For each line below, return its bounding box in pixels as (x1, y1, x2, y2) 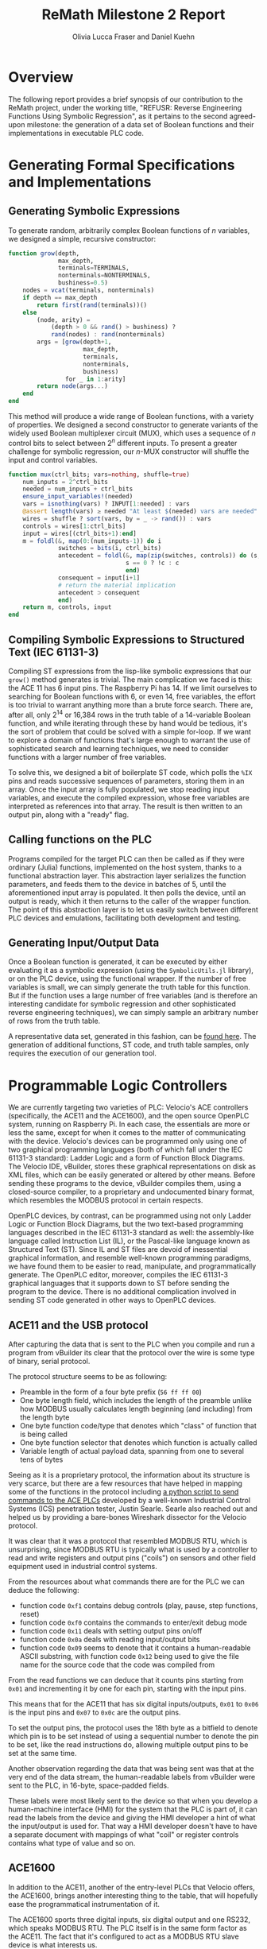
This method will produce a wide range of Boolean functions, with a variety (8, 412, 254, 421)
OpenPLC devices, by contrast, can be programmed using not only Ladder (8, 1211, 252, 1221)
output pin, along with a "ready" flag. (8, 809, 130, 820)
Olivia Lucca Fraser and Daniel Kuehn (72, 32, 195, 41)
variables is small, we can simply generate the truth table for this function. (8, 982, 250, 992)
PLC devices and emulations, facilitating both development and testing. (8, 913, 241, 923)
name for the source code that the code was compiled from (19, 1660, 215, 1670)
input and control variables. (8, 455, 98, 464)
